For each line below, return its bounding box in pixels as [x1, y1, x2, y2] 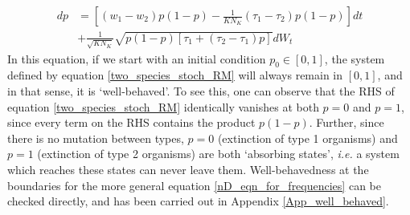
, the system [324, 50, 385, 67]
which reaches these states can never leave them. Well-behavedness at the [7, 160, 369, 177]
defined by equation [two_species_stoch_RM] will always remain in [7, 67, 343, 83]
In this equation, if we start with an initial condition [7, 50, 266, 67]
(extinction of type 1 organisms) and [217, 129, 398, 146]
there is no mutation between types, [7, 129, 184, 146]
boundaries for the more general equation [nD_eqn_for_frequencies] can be [7, 176, 381, 193]
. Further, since [309, 114, 384, 131]
